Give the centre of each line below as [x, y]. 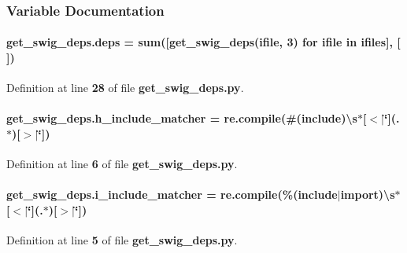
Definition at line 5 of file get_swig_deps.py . [122, 240]
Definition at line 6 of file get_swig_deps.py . [122, 164]
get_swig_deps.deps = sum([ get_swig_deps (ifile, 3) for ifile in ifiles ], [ [203, 42]
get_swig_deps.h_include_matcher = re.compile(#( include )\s [182, 118]
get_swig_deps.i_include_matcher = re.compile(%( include [172, 194]
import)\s [368, 194]
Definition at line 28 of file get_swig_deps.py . [125, 88]
